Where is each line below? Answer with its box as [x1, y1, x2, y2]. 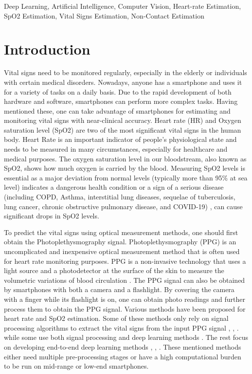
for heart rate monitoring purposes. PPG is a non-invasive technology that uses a [4, 256, 246, 266]
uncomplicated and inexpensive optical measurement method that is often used [4, 246, 240, 256]
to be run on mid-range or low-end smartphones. [4, 361, 149, 371]
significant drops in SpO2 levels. [4, 211, 99, 221]
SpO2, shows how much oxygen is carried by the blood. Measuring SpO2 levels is [4, 163, 246, 173]
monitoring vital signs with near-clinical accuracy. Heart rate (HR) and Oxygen [4, 115, 241, 125]
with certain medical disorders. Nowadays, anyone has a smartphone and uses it [4, 77, 242, 87]
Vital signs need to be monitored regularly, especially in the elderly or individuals [4, 67, 247, 78]
